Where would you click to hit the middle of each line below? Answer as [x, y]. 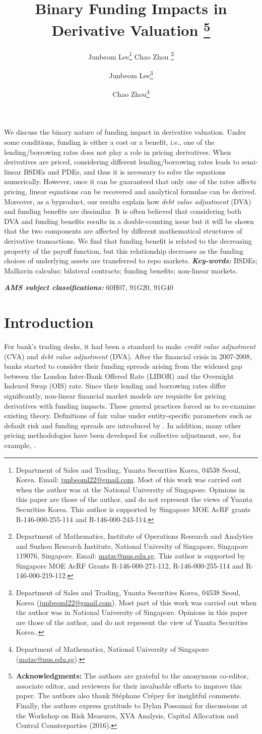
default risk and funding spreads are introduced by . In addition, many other [123, 425]
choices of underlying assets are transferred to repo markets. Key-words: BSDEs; [131, 261]
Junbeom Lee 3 [131, 74]
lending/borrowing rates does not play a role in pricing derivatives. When [118, 152]
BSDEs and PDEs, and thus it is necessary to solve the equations [124, 171]
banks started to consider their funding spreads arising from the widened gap [123, 366]
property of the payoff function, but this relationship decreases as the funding [124, 250]
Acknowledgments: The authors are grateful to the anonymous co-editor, [132, 676]
